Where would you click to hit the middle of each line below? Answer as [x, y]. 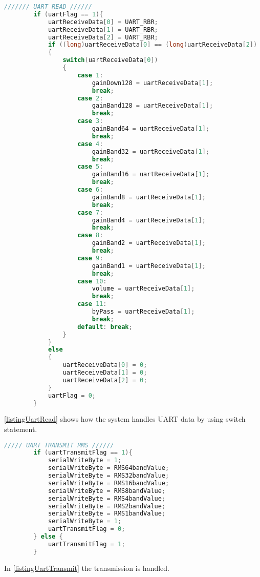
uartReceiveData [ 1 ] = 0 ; [105, 373]
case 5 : [90, 167]
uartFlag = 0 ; [72, 395]
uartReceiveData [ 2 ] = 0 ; [105, 380]
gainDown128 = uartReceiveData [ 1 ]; [153, 83]
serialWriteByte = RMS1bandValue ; [107, 514]
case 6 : [90, 190]
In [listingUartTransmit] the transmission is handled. [87, 568]
